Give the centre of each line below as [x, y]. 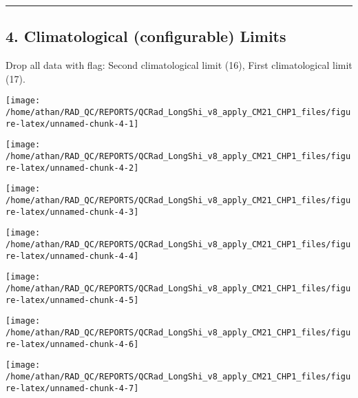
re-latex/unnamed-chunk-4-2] [72, 168]
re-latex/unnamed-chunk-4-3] [72, 212]
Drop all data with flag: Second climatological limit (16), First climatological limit [179, 65]
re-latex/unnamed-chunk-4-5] [72, 300]
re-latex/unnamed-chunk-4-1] [72, 124]
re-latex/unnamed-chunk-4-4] [72, 256]
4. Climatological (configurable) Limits [146, 36]
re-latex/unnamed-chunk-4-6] [72, 344]
